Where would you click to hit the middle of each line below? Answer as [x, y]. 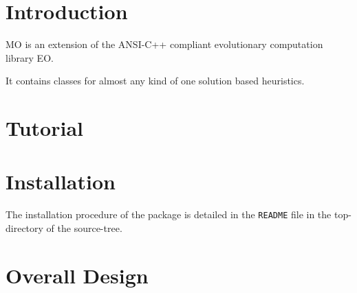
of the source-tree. [84, 228]
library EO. [30, 57]
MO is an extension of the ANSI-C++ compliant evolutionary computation [164, 44]
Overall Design [77, 275]
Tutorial [45, 128]
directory [24, 228]
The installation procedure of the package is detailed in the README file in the [169, 214]
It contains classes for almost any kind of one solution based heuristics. [155, 81]
